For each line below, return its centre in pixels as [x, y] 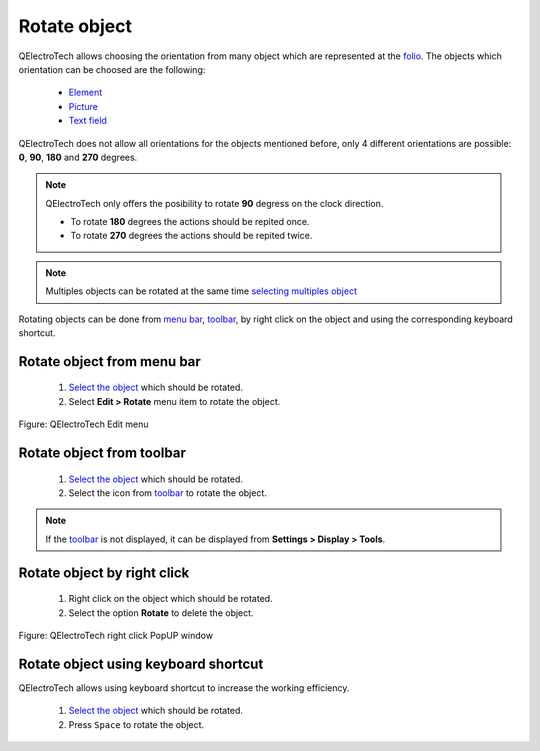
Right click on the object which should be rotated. [171, 599]
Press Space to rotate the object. [136, 724]
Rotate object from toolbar [102, 453]
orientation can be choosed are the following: [112, 69]
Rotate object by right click [104, 572]
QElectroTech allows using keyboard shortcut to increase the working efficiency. [184, 687]
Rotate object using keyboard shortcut [141, 663]
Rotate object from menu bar [110, 361]
